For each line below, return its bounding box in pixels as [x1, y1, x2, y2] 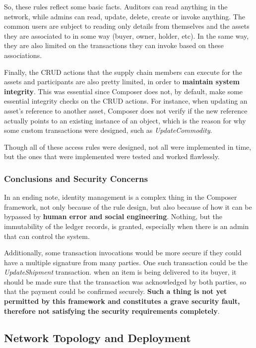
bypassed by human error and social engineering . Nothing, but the [4, 211, 222, 222]
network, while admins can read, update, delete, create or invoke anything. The [4, 11, 245, 21]
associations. [4, 50, 42, 60]
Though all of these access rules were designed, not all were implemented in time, [4, 141, 252, 152]
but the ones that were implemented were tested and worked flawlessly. [4, 151, 220, 162]
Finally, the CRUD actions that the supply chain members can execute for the [4, 66, 242, 77]
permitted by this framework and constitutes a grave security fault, [4, 296, 240, 306]
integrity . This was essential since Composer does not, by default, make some [4, 86, 243, 96]
